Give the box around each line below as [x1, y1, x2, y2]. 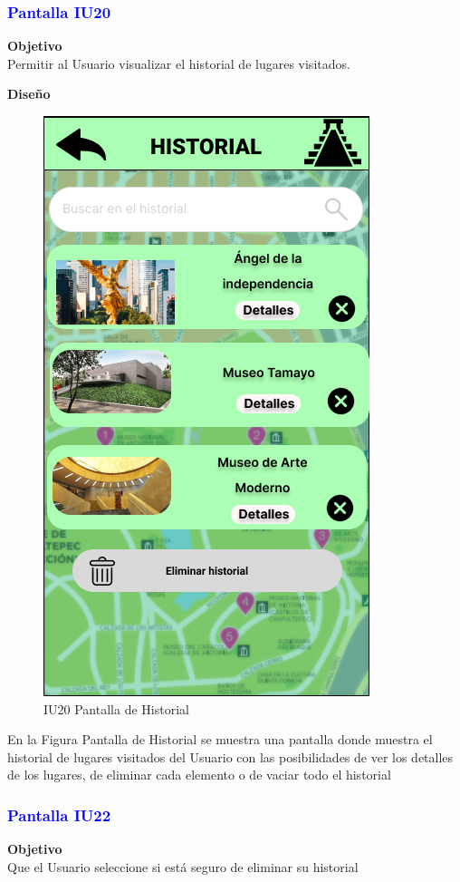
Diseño [7, 84, 51, 103]
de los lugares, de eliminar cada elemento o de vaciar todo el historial [7, 765, 391, 784]
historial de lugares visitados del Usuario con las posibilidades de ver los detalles [7, 747, 454, 766]
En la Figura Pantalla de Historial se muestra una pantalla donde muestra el [7, 730, 433, 749]
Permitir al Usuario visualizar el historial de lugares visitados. [7, 53, 350, 73]
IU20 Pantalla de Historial [43, 699, 189, 718]
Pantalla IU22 [7, 803, 111, 826]
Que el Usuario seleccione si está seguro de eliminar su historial [7, 857, 359, 876]
